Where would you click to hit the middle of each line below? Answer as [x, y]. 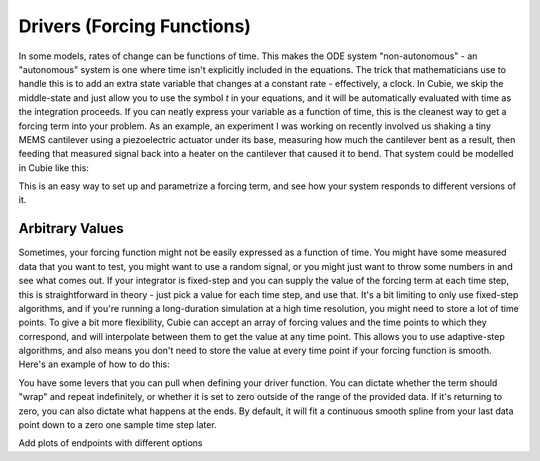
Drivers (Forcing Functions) [135, 26]
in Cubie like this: [54, 167]
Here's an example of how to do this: [94, 364]
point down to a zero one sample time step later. [117, 425]
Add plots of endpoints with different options [110, 443]
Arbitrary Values [71, 228]
